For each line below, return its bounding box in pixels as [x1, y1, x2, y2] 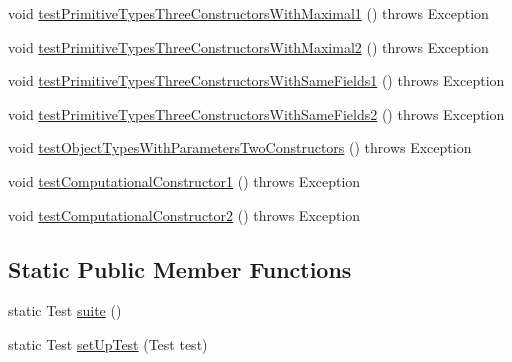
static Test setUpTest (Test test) [8, 333, 208, 354]
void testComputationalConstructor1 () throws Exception [8, 170, 361, 191]
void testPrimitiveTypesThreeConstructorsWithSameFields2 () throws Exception [8, 103, 505, 124]
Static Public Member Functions [8, 253, 352, 284]
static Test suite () [8, 300, 122, 321]
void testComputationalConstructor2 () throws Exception [8, 204, 361, 225]
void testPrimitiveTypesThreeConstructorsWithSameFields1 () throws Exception [8, 70, 505, 91]
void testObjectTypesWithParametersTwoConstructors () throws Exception [8, 137, 472, 158]
